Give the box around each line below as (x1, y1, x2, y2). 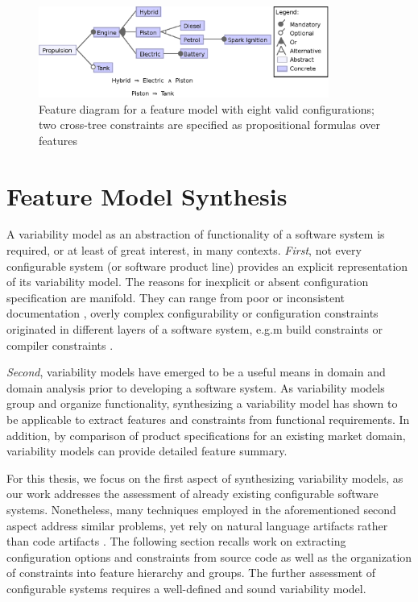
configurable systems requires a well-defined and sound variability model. (6, 579, 366, 596)
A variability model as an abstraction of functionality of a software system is (6, 226, 385, 243)
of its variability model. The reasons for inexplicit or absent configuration (6, 273, 369, 290)
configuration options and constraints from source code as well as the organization (6, 548, 412, 565)
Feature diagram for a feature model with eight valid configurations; (39, 100, 375, 117)
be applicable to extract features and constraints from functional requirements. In (6, 411, 410, 427)
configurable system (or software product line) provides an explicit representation (6, 257, 408, 274)
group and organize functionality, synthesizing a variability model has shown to (6, 395, 398, 412)
